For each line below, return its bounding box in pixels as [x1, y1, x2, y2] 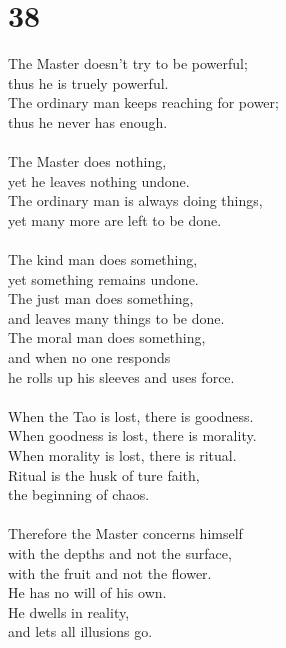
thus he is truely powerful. [8, 72, 169, 93]
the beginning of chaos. [8, 484, 150, 505]
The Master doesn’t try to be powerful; [8, 53, 248, 74]
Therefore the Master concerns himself [8, 523, 243, 544]
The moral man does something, [8, 327, 206, 348]
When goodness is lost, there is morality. [8, 425, 257, 446]
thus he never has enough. [8, 111, 168, 132]
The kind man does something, [8, 249, 198, 270]
